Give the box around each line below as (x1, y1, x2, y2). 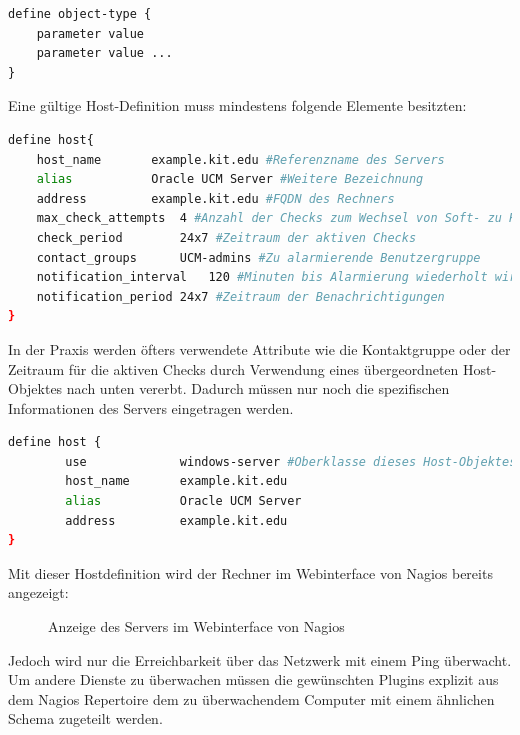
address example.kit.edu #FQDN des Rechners (36, 191, 395, 206)
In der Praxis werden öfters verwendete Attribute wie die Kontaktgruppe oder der (8, 338, 511, 359)
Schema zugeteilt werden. (8, 708, 163, 729)
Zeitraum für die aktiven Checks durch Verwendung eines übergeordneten (8, 358, 459, 379)
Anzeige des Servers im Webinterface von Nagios (48, 616, 345, 637)
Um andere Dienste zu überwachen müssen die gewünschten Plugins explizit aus (8, 669, 499, 690)
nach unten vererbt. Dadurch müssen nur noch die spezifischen (66, 378, 450, 399)
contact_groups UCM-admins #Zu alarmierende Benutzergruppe (36, 250, 481, 265)
